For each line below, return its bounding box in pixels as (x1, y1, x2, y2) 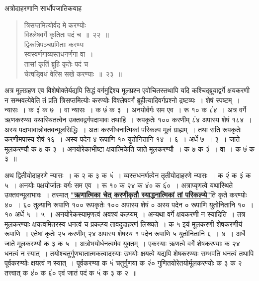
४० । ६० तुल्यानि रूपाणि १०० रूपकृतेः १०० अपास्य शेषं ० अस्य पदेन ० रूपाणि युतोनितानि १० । (4, 199, 254, 209)
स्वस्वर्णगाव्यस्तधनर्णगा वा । (24, 49, 93, 59)
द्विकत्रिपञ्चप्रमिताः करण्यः (24, 39, 85, 49)
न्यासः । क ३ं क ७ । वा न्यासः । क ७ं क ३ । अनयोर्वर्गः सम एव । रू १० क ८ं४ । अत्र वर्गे (4, 104, 247, 115)
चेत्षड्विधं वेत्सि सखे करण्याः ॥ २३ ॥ (24, 68, 122, 79)
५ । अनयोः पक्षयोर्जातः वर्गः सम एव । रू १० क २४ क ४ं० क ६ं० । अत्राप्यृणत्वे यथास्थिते (4, 180, 233, 190)
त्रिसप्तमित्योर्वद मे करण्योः (24, 19, 86, 30)
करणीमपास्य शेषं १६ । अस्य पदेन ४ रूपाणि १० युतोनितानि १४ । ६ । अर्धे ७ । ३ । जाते (4, 134, 240, 144)
